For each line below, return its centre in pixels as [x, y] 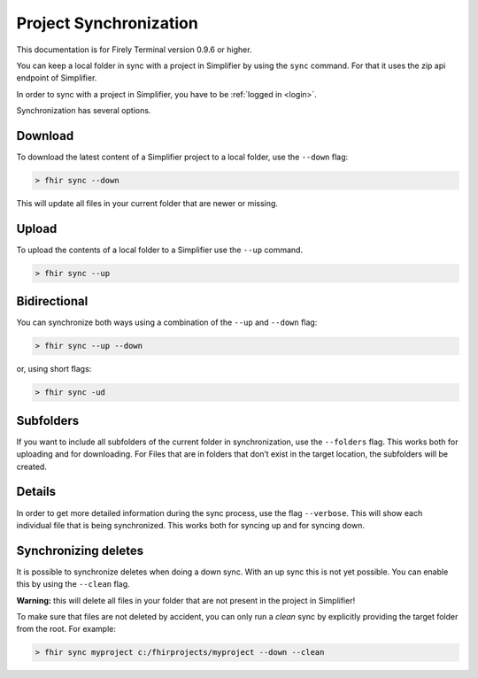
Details [36, 492]
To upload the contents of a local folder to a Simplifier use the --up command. [160, 250]
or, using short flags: [54, 369]
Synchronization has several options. [84, 111]
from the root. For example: [66, 629]
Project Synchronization [107, 23]
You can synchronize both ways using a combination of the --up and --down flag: [167, 322]
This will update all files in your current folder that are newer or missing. [147, 203]
